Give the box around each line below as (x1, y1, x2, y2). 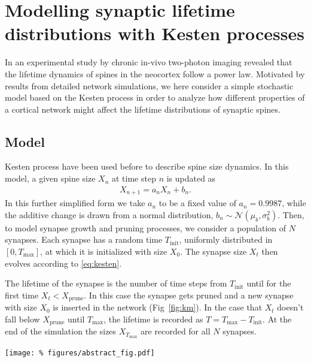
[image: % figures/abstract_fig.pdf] (5, 349, 155, 358)
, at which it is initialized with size (40, 245, 167, 257)
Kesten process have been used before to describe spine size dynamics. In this (5, 160, 289, 173)
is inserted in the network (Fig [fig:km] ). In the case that (53, 301, 263, 313)
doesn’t (277, 301, 304, 313)
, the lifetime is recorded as (103, 312, 203, 325)
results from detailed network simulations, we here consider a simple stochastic (5, 79, 294, 92)
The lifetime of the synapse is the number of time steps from (5, 277, 227, 289)
